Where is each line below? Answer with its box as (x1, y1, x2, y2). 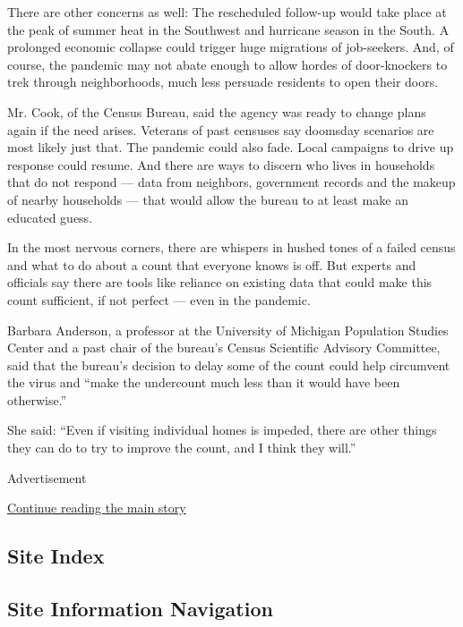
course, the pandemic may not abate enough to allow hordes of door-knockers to (7, 55, 448, 73)
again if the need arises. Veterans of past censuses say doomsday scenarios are (7, 120, 434, 139)
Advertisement (7, 468, 87, 487)
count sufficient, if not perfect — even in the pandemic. (7, 290, 311, 309)
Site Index (7, 542, 105, 570)
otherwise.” (7, 390, 67, 409)
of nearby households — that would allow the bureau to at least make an (7, 190, 408, 208)
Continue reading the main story (7, 498, 186, 517)
